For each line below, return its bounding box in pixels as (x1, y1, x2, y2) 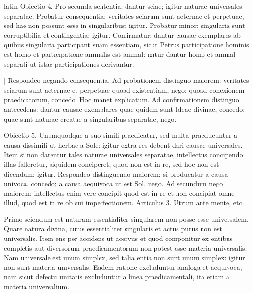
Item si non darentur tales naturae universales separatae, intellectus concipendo (4, 149, 243, 160)
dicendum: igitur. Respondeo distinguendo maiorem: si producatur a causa (4, 168, 228, 179)
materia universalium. (4, 281, 70, 292)
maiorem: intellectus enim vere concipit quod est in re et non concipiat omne (4, 187, 235, 198)
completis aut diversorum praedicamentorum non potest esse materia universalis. (4, 242, 247, 253)
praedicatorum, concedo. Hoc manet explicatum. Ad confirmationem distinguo (4, 94, 239, 105)
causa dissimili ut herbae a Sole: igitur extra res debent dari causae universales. (4, 139, 243, 150)
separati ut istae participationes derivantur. (4, 58, 134, 69)
